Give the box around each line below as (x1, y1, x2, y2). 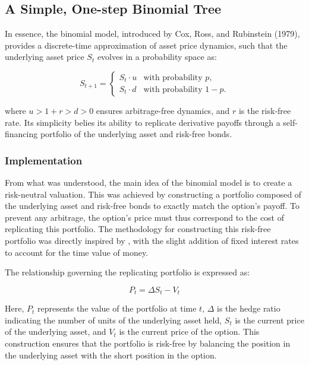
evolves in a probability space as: (97, 50, 217, 63)
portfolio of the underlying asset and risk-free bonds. (40, 128, 232, 140)
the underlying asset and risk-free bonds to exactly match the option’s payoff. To (5, 199, 299, 212)
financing (5, 128, 38, 140)
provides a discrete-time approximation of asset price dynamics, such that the (5, 39, 288, 51)
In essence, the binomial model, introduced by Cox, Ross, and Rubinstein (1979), (5, 27, 300, 40)
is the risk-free (238, 104, 291, 116)
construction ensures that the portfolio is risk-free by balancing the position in (5, 337, 291, 349)
